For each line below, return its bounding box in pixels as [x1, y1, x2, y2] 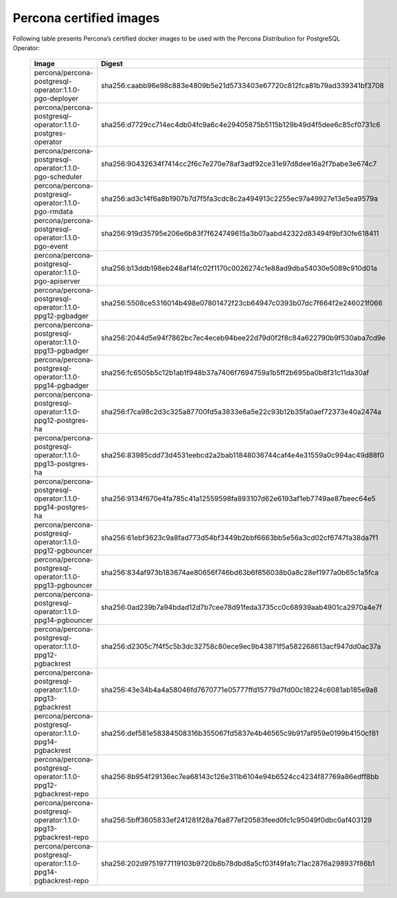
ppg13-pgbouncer [34, 581, 93, 591]
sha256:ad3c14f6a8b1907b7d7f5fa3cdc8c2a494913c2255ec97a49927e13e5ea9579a [100, 194, 378, 204]
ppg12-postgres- [34, 416, 89, 426]
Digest [100, 59, 123, 69]
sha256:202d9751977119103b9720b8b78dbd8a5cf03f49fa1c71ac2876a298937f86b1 [100, 859, 375, 868]
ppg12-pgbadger [34, 311, 89, 321]
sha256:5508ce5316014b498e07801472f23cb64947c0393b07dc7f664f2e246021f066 [100, 298, 383, 308]
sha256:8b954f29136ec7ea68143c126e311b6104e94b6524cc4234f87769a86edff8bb [100, 772, 379, 782]
